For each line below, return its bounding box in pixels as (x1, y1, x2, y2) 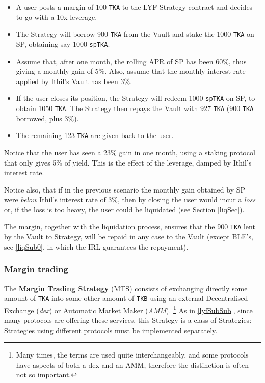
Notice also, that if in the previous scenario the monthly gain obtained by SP (4, 184, 246, 195)
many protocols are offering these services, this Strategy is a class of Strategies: (4, 315, 252, 325)
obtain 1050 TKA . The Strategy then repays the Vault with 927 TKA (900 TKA (16, 103, 254, 113)
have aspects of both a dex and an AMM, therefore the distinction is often (16, 359, 249, 370)
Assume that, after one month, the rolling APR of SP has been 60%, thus (16, 56, 247, 66)
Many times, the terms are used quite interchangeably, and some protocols (16, 349, 249, 360)
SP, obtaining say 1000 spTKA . (16, 38, 110, 49)
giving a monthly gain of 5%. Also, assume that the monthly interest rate (16, 66, 246, 76)
